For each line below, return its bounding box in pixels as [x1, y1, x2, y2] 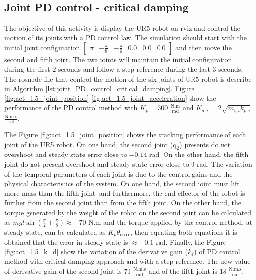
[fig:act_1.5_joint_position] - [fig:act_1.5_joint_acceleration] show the [4, 93, 216, 103]
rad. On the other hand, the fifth [149, 149, 249, 159]
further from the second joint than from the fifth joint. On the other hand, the [4, 197, 242, 208]
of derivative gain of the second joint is [4, 265, 122, 276]
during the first [4, 63, 50, 74]
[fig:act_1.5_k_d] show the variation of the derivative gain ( [4, 246, 188, 256]
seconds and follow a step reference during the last [58, 63, 210, 74]
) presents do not [179, 139, 231, 149]
